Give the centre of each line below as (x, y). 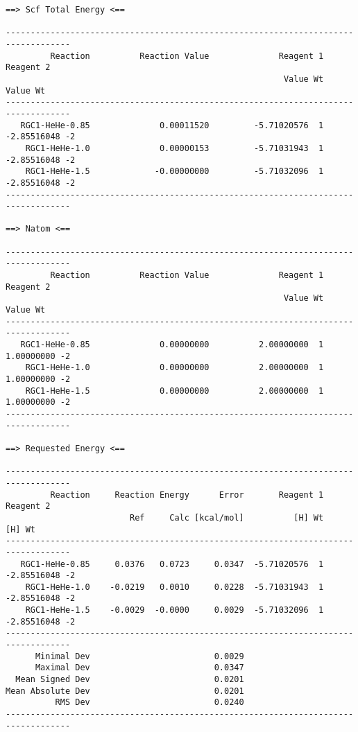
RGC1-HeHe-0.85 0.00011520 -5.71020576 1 (172, 125)
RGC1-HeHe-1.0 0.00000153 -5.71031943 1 (174, 148)
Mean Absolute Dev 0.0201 (125, 691)
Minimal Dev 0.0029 (139, 656)
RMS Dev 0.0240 (150, 703)
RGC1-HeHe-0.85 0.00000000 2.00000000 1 (172, 345)
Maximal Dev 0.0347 (139, 668)
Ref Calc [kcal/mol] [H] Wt (227, 517)
